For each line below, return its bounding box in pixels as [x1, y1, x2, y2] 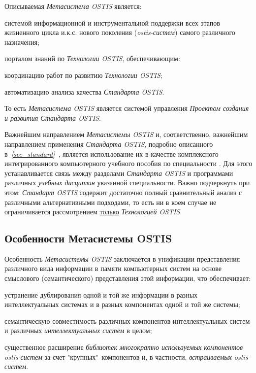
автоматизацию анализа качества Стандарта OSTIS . [4, 86, 164, 97]
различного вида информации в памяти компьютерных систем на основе [4, 263, 222, 273]
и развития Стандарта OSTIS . [4, 112, 101, 123]
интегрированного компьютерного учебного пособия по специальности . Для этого [4, 158, 253, 169]
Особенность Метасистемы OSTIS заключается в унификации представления [4, 253, 240, 264]
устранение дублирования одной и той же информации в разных [4, 289, 198, 300]
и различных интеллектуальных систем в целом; [4, 325, 152, 336]
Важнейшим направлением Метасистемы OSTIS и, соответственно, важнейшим [4, 129, 248, 139]
